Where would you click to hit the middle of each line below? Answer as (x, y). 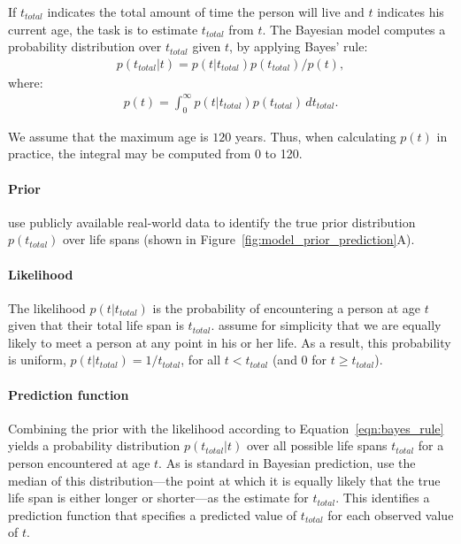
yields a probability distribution (94, 445)
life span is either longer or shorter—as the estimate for (158, 498)
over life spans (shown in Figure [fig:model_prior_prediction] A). (238, 239)
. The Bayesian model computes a (354, 29)
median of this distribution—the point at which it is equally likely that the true (224, 480)
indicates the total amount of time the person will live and (206, 11)
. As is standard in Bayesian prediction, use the (287, 463)
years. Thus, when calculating (315, 136)
